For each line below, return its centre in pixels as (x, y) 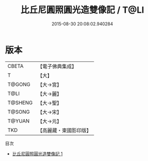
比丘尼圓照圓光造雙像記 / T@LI (82, 10)
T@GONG (19, 84)
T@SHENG (20, 102)
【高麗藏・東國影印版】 (64, 130)
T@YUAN (19, 121)
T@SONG (19, 112)
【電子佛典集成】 (57, 66)
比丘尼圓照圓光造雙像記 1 (37, 154)
